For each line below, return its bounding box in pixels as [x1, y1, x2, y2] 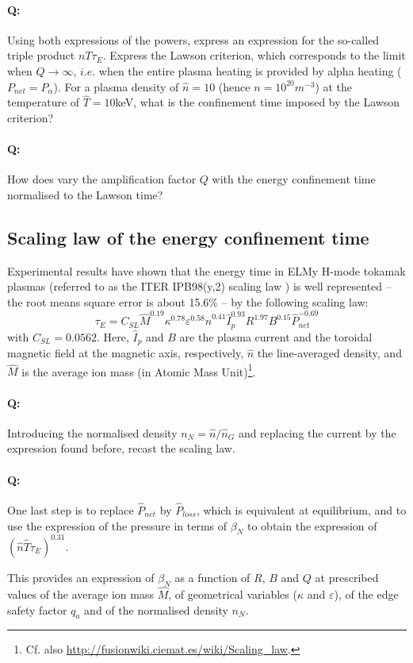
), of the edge [334, 585, 399, 602]
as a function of [174, 569, 250, 585]
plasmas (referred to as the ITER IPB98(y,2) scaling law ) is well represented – [7, 278, 392, 295]
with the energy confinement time [212, 171, 376, 187]
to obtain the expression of [247, 517, 377, 534]
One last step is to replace [7, 502, 134, 518]
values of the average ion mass [7, 585, 154, 602]
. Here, [96, 328, 129, 345]
